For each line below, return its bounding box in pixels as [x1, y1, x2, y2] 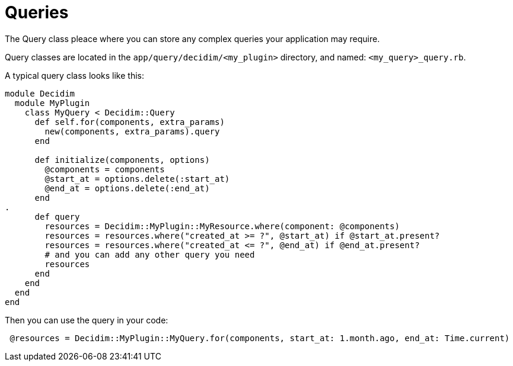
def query [34, 211, 80, 221]
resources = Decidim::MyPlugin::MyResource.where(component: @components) [44, 221, 400, 231]
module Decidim [5, 88, 75, 98]
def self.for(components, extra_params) [34, 117, 225, 127]
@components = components [44, 164, 165, 174]
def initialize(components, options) [34, 155, 210, 165]
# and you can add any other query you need [44, 249, 255, 259]
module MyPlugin [14, 98, 90, 108]
